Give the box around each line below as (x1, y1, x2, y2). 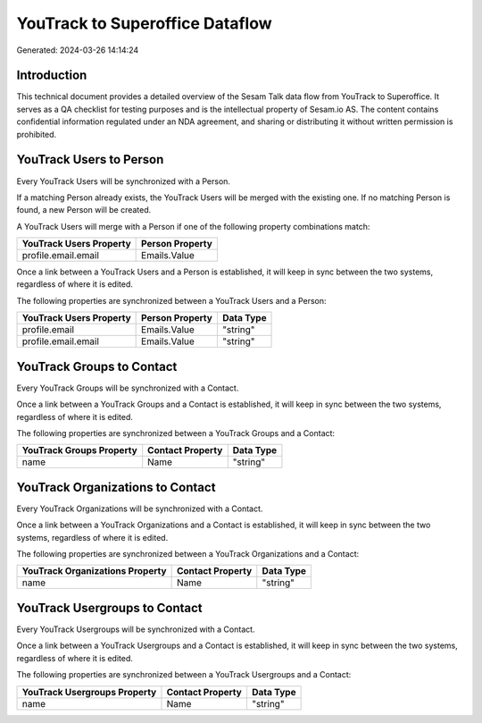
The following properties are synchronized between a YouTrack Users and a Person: (16, 295, 327, 306)
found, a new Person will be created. (16, 205, 152, 215)
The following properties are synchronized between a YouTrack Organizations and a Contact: (16, 549, 360, 559)
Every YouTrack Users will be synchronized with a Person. (16, 175, 231, 187)
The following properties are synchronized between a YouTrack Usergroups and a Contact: (16, 669, 352, 680)
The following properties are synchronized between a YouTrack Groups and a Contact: (16, 427, 335, 438)
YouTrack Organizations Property (21, 565, 167, 577)
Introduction (16, 68, 87, 83)
